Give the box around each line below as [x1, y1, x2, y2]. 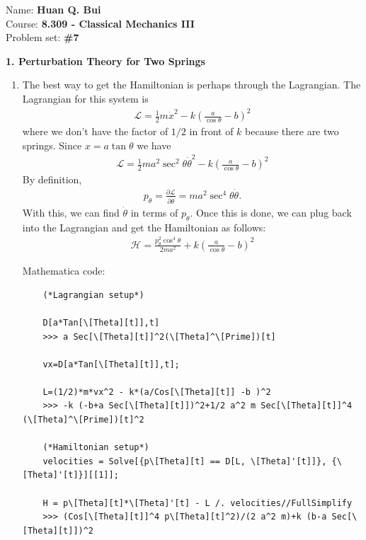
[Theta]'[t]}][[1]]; [22, 470, 119, 481]
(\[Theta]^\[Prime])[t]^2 [22, 415, 144, 425]
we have [137, 137, 171, 152]
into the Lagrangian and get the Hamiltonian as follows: [22, 219, 266, 234]
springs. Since [22, 137, 82, 152]
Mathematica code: [22, 263, 105, 278]
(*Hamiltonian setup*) [42, 442, 149, 453]
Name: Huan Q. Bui [6, 2, 101, 16]
